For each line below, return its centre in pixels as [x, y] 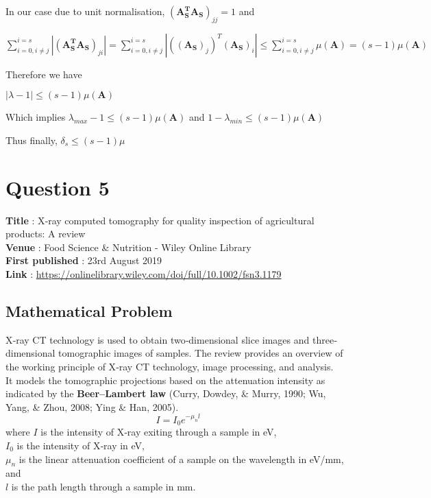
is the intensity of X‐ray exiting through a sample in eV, [159, 432]
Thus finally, [32, 140]
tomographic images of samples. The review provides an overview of [201, 353]
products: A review [46, 234]
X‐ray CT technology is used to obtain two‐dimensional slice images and [158, 339]
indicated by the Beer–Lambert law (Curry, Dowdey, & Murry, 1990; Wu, [166, 393]
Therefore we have [44, 74]
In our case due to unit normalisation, [85, 11]
